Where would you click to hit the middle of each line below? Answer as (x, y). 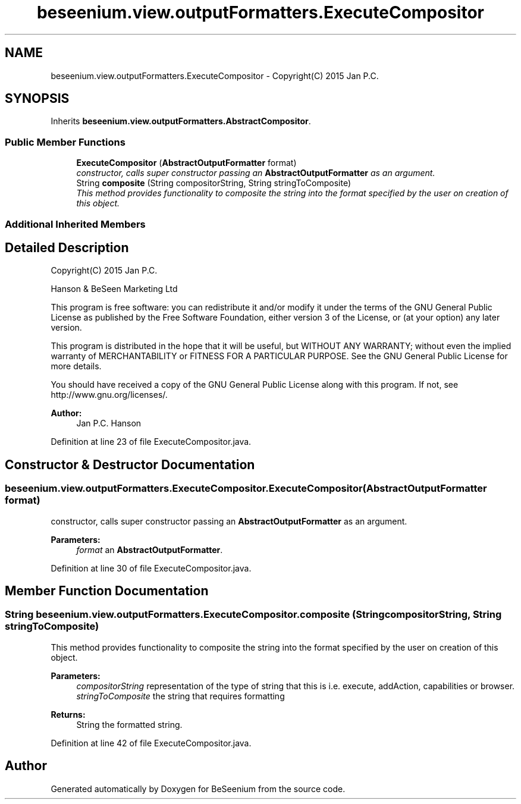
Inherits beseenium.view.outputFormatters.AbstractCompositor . (181, 121)
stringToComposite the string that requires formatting (181, 696)
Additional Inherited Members (75, 224)
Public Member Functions (65, 142)
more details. (76, 366)
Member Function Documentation (107, 591)
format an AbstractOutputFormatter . (150, 549)
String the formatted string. (129, 724)
